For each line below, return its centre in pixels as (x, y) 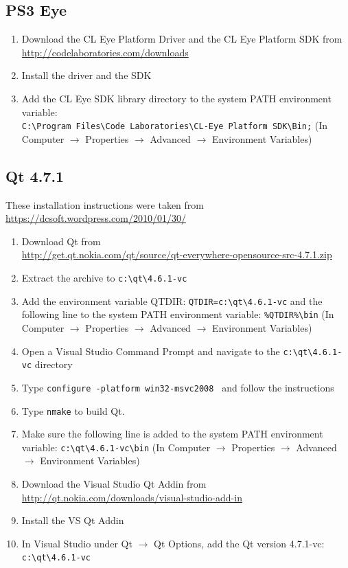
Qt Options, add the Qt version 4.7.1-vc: (239, 543)
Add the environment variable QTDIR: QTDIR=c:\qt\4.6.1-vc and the (172, 300)
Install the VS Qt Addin (73, 520)
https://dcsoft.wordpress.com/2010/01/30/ (96, 218)
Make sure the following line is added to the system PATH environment (172, 434)
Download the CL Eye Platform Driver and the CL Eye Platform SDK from (182, 39)
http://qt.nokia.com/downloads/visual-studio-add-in (132, 497)
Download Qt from (61, 241)
